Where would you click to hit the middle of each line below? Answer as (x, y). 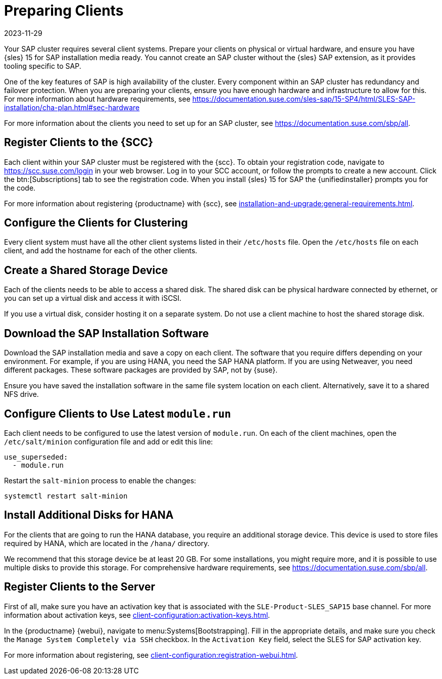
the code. (20, 188)
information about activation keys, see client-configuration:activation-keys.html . (137, 615)
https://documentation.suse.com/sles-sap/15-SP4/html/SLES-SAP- (304, 99)
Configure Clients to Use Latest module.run (118, 414)
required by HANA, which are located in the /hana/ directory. (107, 543)
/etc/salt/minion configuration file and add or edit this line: (109, 441)
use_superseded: (36, 457)
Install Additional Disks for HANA (89, 515)
